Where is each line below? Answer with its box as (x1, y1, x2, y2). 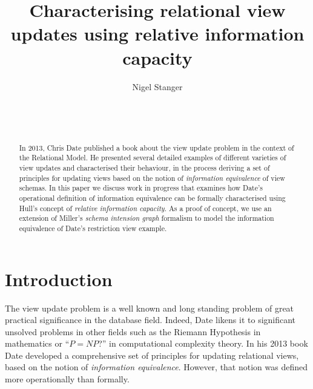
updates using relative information (10, 21, 305, 46)
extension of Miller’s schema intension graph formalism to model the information (19, 213, 274, 223)
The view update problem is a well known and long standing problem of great (5, 301, 294, 314)
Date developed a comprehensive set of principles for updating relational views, (5, 348, 299, 361)
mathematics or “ (5, 337, 70, 350)
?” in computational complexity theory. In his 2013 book (98, 337, 308, 350)
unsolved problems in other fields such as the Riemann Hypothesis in (5, 325, 261, 338)
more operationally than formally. (5, 373, 130, 385)
